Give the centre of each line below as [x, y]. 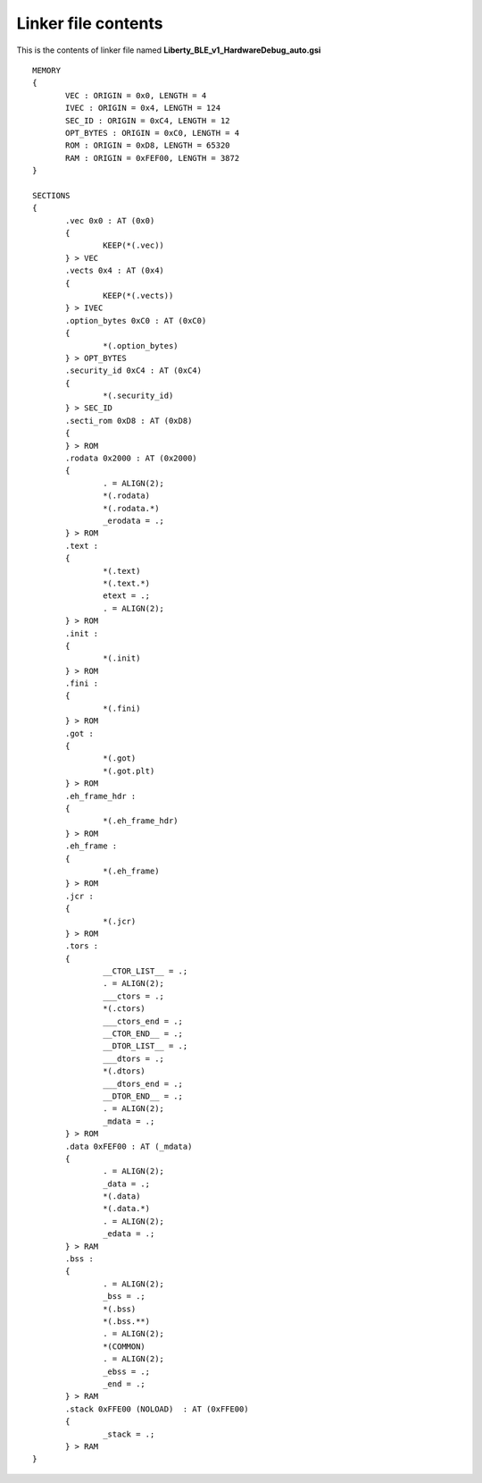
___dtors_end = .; [143, 1083]
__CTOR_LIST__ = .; [145, 971]
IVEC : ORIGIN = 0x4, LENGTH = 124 [143, 108]
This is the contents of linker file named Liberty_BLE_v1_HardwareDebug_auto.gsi [169, 50]
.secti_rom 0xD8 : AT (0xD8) [129, 421]
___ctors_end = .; [143, 1021]
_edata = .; [129, 1234]
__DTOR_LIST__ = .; [145, 1046]
